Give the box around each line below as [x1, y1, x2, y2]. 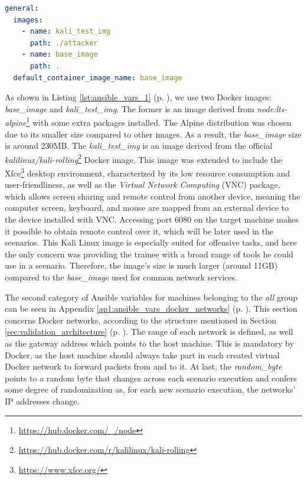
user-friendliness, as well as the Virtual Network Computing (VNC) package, [5, 178, 280, 191]
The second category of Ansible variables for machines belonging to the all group [5, 290, 298, 303]
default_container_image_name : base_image [13, 73, 182, 82]
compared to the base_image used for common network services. [5, 271, 237, 283]
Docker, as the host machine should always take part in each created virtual [5, 348, 280, 361]
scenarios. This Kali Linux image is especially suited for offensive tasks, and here [5, 236, 297, 249]
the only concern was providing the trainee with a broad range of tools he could [5, 247, 293, 260]
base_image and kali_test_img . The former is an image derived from [5, 102, 254, 115]
